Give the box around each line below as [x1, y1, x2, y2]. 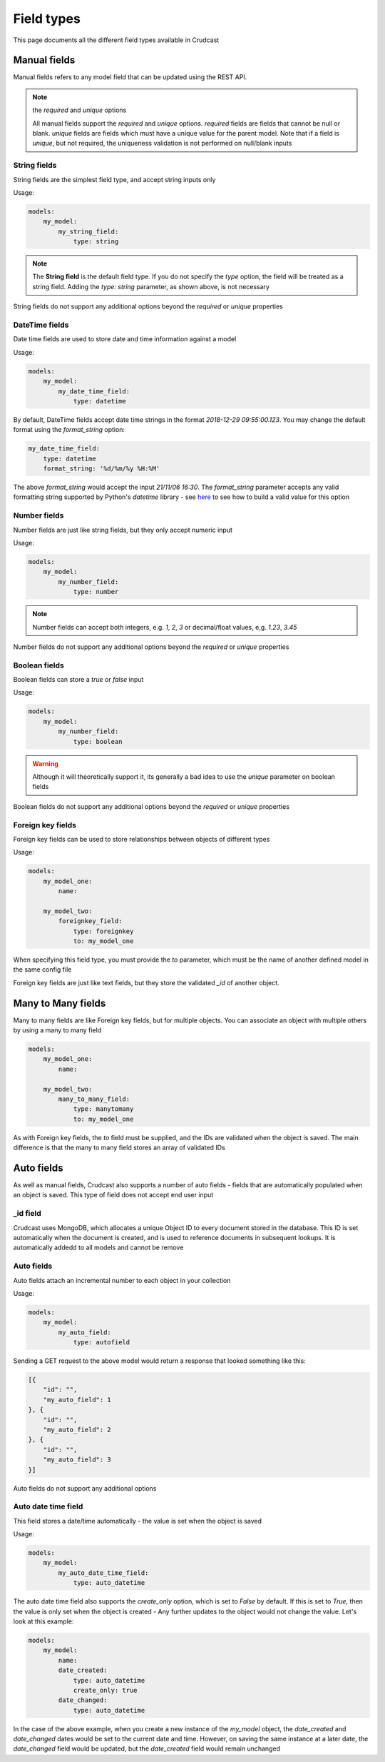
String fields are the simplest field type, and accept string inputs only [13, 175, 216, 183]
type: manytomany [73, 1105, 134, 1113]
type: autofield [73, 1339, 130, 1346]
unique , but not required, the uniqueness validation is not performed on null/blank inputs [32, 139, 292, 148]
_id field [13, 1209, 42, 1219]
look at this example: [13, 1617, 74, 1626]
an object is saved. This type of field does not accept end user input [13, 1191, 214, 1199]
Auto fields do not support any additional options [13, 1484, 157, 1492]
